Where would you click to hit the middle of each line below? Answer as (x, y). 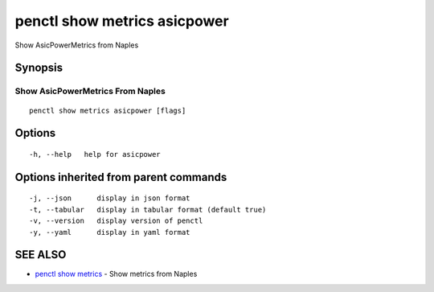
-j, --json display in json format (110, 198)
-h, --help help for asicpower (95, 154)
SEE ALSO (41, 255)
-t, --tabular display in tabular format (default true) (148, 210)
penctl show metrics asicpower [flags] (108, 110)
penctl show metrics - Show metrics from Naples (116, 274)
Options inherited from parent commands (121, 177)
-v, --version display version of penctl (116, 221)
